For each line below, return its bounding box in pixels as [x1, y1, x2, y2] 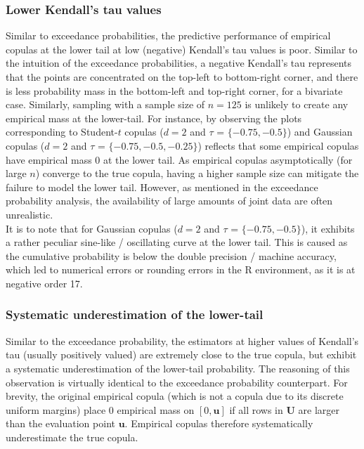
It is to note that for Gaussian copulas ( [6, 221, 178, 235]
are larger [298, 402, 339, 417]
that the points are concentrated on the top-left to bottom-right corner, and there [6, 70, 358, 84]
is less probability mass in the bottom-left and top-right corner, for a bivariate [6, 83, 343, 98]
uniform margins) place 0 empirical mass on [6, 402, 195, 417]
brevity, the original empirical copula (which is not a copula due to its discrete [6, 389, 344, 403]
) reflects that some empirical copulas [197, 138, 359, 152]
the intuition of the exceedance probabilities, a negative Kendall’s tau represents [6, 56, 351, 70]
